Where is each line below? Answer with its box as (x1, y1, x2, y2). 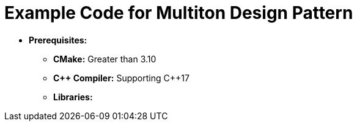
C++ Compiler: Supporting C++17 (53, 72, 190, 83)
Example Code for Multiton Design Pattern (4, 2, 353, 23)
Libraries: (53, 91, 93, 102)
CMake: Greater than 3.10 (53, 53, 156, 64)
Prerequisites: (29, 34, 87, 45)
